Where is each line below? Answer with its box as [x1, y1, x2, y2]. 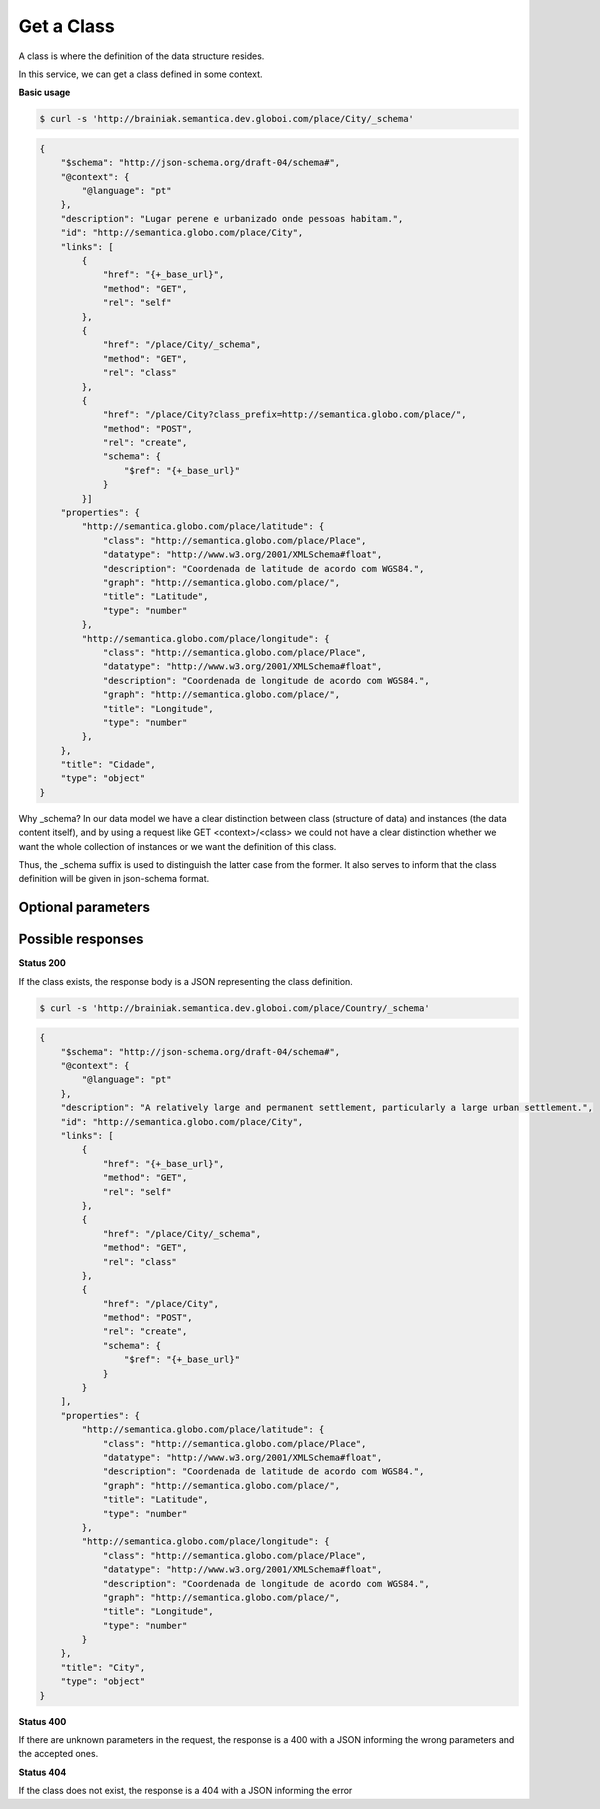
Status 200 [18, 957, 67, 969]
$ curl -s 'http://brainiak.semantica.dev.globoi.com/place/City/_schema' [39, 113, 415, 125]
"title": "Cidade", [60, 759, 157, 770]
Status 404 [18, 1766, 67, 1778]
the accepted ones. [18, 1748, 99, 1760]
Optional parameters [18, 899, 150, 916]
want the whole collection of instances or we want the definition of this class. [18, 840, 337, 852]
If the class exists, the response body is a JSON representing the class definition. [18, 975, 354, 987]
